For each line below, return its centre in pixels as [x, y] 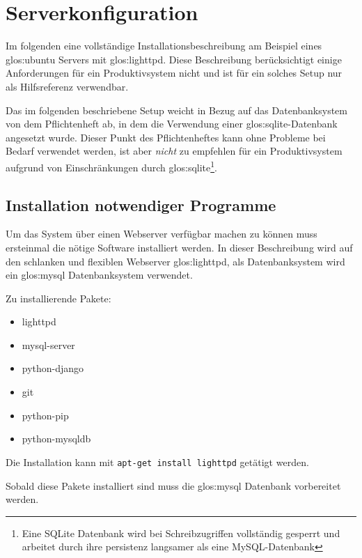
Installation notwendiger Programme [141, 204]
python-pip [45, 415]
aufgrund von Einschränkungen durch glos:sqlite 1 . [111, 166]
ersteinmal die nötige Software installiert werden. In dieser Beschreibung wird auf [179, 247]
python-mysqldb [56, 439]
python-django [53, 368]
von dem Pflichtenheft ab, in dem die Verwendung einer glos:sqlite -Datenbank [172, 124]
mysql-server [48, 344]
